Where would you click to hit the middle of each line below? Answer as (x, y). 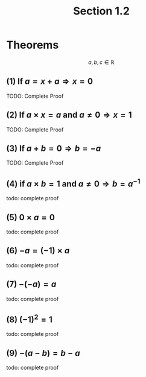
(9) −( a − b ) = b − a (43, 353)
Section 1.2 (101, 11)
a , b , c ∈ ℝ (101, 62)
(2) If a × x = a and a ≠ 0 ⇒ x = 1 (69, 115)
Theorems (33, 45)
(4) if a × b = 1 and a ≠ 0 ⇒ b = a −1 (73, 183)
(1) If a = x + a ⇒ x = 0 (50, 82)
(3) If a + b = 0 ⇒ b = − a (54, 148)
